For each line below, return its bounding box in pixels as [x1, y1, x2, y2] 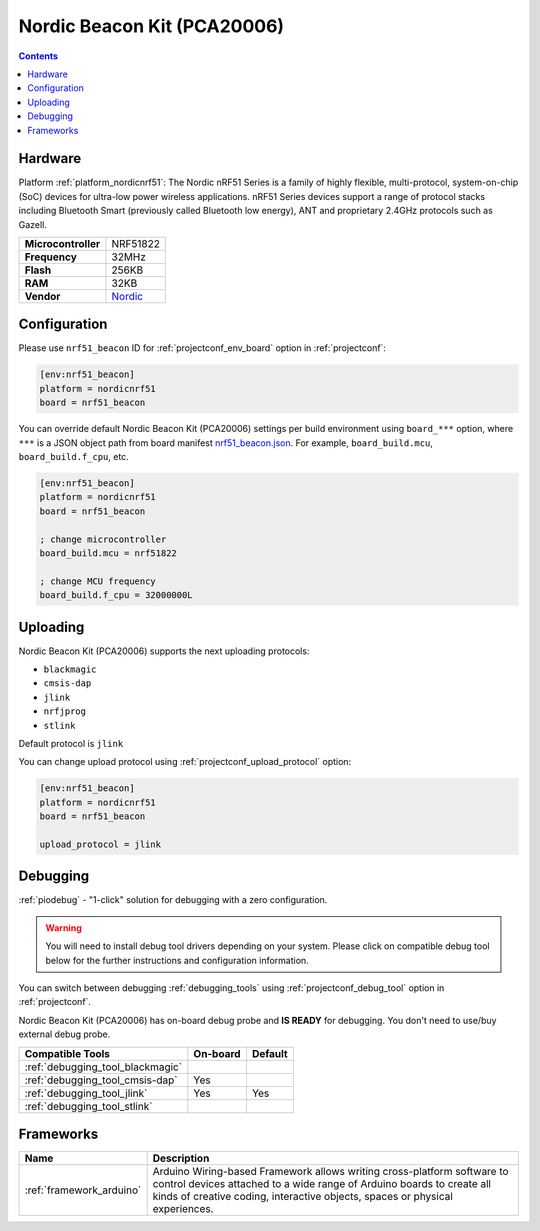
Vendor [24, 289, 61, 303]
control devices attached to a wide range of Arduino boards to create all [152, 1177, 492, 1191]
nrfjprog [43, 706, 87, 717]
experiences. [152, 1202, 214, 1216]
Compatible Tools [24, 1046, 110, 1060]
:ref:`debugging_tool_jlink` [24, 1086, 148, 1100]
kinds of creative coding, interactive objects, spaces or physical [152, 1190, 454, 1204]
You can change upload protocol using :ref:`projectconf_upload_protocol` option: [18, 756, 352, 768]
